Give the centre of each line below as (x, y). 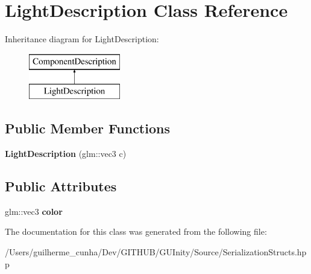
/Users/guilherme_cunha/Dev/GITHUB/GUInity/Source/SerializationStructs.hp (156, 252)
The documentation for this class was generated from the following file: (136, 231)
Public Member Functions (87, 128)
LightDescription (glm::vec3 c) (66, 154)
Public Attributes (61, 186)
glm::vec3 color (34, 211)
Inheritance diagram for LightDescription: (82, 39)
